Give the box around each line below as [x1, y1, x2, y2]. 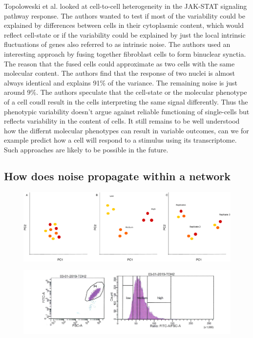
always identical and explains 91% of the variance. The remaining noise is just [4, 77, 238, 87]
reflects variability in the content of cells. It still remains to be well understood [4, 116, 240, 126]
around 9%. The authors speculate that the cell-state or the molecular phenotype [4, 87, 247, 97]
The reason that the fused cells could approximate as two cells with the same [4, 58, 235, 68]
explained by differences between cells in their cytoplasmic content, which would [4, 20, 244, 30]
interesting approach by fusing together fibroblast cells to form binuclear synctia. [4, 48, 246, 59]
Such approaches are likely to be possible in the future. [4, 144, 169, 154]
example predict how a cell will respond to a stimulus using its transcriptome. [4, 135, 237, 145]
